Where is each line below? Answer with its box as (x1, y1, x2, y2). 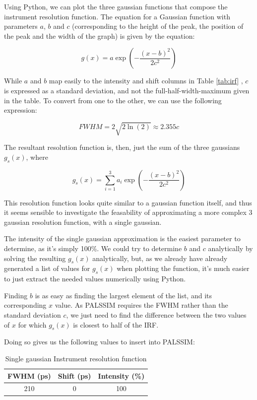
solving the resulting (4, 253, 66, 263)
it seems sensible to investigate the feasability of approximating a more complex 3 (4, 207, 253, 217)
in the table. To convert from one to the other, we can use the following (4, 95, 222, 105)
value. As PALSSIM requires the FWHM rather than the (55, 300, 228, 310)
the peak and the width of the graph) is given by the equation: (4, 30, 195, 41)
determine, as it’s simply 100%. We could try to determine (4, 243, 182, 254)
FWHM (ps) (7, 370, 51, 381)
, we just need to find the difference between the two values (66, 310, 247, 320)
